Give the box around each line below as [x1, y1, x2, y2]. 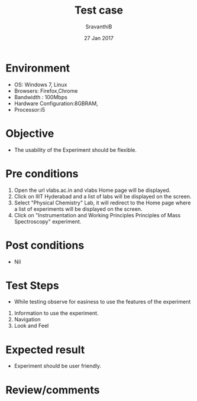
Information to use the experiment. [14, 309, 99, 317]
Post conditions [5, 239, 85, 252]
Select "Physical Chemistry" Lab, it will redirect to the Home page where [14, 199, 191, 206]
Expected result [5, 343, 85, 356]
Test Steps [5, 279, 60, 292]
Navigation [14, 316, 41, 323]
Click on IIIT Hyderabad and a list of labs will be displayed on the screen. [14, 193, 192, 200]
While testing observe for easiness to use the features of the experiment [14, 298, 191, 305]
